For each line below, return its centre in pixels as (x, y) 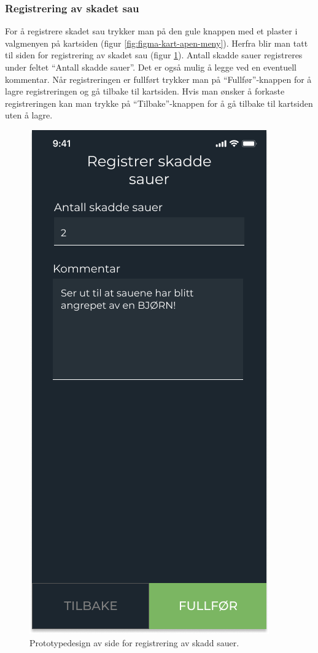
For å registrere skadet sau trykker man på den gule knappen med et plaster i (151, 31)
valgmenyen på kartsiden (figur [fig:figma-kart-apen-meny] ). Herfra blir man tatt (157, 43)
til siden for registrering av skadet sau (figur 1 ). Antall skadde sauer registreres (154, 55)
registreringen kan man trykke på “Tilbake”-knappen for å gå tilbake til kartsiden (159, 103)
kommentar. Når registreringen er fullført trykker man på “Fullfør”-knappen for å (158, 79)
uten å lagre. (29, 115)
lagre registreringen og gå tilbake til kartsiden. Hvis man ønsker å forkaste (145, 91)
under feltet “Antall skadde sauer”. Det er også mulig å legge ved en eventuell (151, 67)
